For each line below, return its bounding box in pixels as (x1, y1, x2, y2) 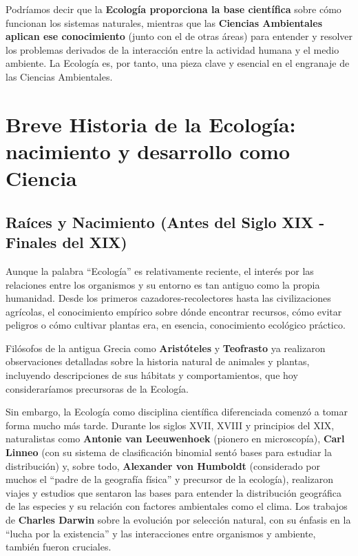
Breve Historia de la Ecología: (6, 110, 296, 138)
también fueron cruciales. (6, 539, 112, 554)
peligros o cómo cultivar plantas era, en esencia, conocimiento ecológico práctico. (6, 318, 346, 332)
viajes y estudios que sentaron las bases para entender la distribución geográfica (6, 485, 342, 500)
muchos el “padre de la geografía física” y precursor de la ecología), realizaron (6, 472, 334, 486)
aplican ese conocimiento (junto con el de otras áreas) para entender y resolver (6, 29, 353, 43)
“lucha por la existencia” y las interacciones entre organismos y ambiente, (6, 526, 316, 540)
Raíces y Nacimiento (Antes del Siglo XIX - (6, 211, 325, 232)
